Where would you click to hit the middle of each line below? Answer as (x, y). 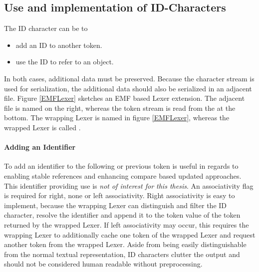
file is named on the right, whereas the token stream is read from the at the (120, 108)
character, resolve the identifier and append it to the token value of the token (122, 215)
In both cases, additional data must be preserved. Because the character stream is (129, 78)
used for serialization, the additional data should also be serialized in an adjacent (128, 88)
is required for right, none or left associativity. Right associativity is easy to (120, 195)
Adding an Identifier (40, 147)
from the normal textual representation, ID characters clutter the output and (122, 254)
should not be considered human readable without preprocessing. (103, 264)
